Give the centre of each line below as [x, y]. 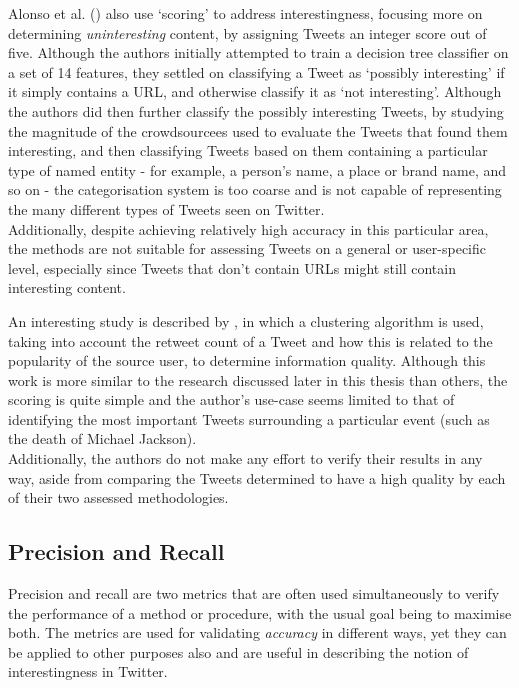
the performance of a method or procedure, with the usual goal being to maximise [260, 612]
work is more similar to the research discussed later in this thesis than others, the [258, 379]
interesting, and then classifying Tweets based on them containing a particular [248, 150]
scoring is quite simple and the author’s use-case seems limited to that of [231, 399]
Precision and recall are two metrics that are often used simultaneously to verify [254, 593]
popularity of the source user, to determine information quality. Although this [247, 360]
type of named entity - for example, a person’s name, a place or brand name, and [257, 169]
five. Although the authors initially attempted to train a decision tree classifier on [258, 52]
